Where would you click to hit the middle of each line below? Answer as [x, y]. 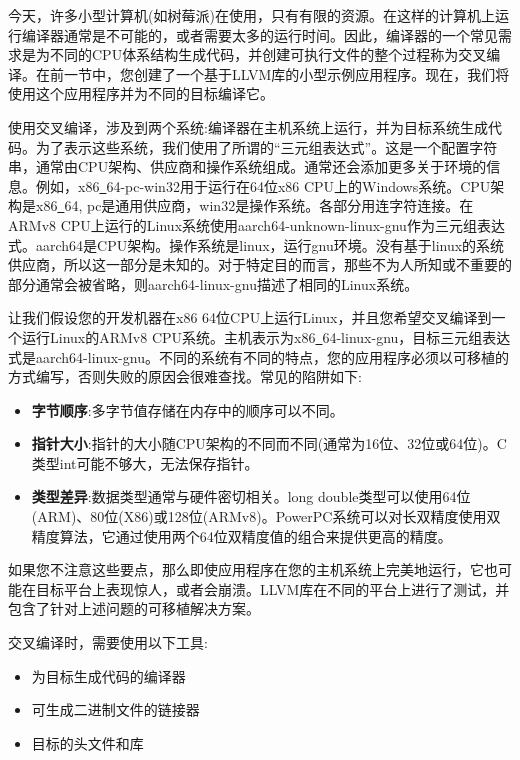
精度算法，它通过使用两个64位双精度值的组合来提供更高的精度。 [241, 535]
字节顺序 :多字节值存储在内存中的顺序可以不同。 [187, 409]
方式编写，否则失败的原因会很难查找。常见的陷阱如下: [185, 376]
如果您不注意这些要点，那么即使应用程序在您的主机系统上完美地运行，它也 [253, 569]
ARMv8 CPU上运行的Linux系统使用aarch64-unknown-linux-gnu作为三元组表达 [256, 224]
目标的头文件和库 [87, 742]
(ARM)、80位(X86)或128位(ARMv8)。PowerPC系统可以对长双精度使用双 [266, 516]
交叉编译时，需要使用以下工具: [108, 642]
